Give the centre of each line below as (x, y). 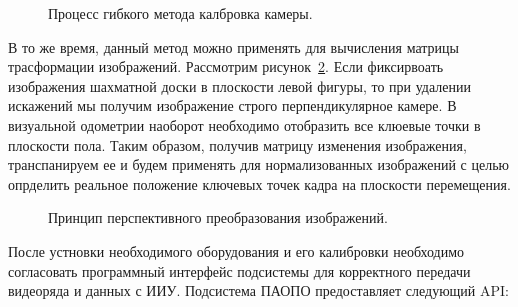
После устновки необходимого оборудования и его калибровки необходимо (236, 250)
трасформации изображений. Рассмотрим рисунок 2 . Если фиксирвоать (226, 66)
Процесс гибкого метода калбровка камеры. (180, 13)
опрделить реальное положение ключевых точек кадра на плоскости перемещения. (259, 183)
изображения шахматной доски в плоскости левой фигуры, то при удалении (239, 85)
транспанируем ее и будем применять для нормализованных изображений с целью (258, 164)
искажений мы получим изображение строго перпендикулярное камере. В (232, 105)
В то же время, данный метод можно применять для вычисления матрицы (233, 46)
